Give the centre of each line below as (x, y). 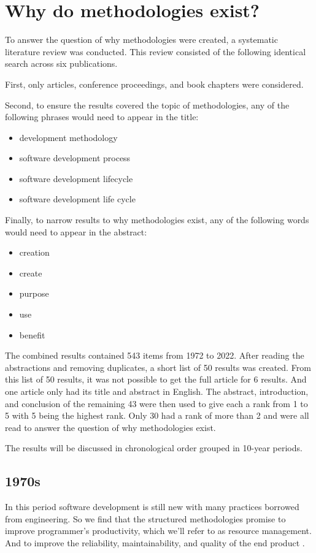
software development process (75, 158)
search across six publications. (61, 63)
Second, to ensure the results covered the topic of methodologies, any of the (147, 105)
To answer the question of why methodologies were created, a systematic (141, 40)
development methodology (68, 137)
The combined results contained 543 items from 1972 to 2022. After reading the (155, 355)
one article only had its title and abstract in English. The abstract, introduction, (157, 391)
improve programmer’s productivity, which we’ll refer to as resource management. (158, 531)
